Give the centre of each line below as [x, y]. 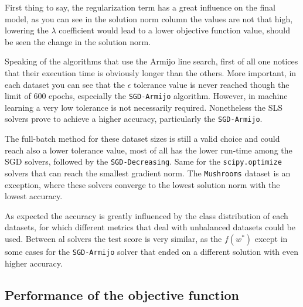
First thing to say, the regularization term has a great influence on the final [140, 7]
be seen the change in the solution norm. [78, 41]
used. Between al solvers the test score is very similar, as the [113, 238]
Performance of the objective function [122, 294]
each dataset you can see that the [65, 84]
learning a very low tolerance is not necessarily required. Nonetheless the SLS [144, 107]
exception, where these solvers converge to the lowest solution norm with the [142, 184]
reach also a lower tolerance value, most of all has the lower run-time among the [149, 150]
